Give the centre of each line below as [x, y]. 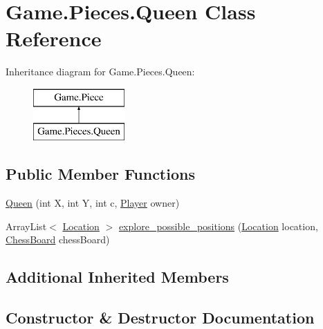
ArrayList [26, 226]
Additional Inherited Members [117, 277]
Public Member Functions [100, 174]
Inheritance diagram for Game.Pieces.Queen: [100, 72]
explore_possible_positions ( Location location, [218, 226]
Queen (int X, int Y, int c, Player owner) [93, 203]
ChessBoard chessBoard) [58, 239]
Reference [54, 38]
